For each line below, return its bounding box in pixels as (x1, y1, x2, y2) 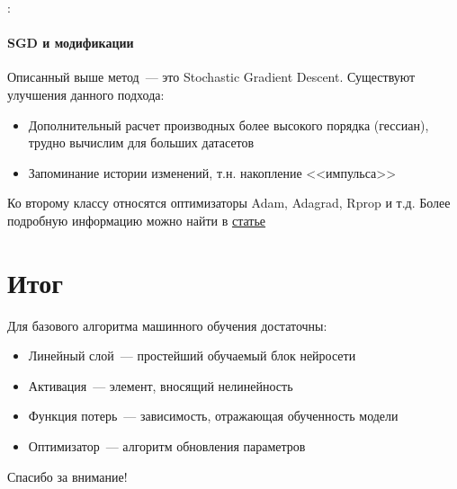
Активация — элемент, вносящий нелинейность (28, 376, 293, 395)
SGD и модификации (7, 33, 134, 52)
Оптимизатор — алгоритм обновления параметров (28, 437, 306, 456)
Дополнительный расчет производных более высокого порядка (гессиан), (28, 115, 429, 134)
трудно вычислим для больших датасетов (28, 133, 255, 152)
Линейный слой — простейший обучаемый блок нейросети (28, 346, 356, 365)
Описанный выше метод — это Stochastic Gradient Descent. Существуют (7, 67, 416, 86)
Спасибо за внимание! (7, 467, 128, 485)
